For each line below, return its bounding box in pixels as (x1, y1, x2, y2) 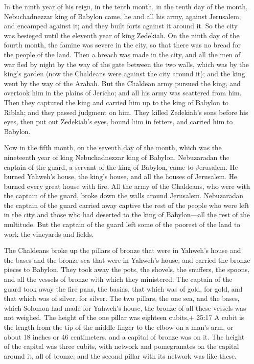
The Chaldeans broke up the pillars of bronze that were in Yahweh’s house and (4, 245, 241, 255)
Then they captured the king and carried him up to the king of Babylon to (4, 97, 229, 107)
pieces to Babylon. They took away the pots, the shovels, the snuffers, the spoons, (4, 264, 250, 274)
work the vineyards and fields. (4, 228, 94, 239)
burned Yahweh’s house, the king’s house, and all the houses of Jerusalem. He (4, 171, 237, 182)
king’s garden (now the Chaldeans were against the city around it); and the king (4, 68, 245, 79)
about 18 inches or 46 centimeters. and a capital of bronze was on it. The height (4, 331, 245, 341)
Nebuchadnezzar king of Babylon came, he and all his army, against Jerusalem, (4, 11, 241, 21)
